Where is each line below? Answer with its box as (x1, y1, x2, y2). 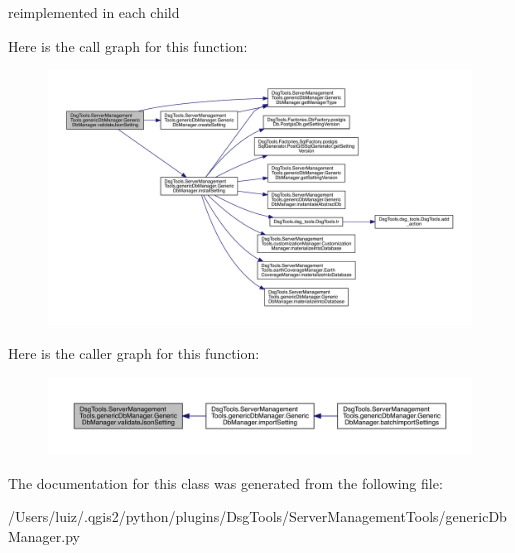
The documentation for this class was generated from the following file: (8, 472, 443, 493)
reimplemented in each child (8, 2, 180, 22)
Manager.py (8, 526, 81, 547)
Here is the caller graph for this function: (8, 342, 260, 363)
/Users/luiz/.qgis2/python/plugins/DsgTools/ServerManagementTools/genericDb (8, 506, 507, 527)
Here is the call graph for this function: (8, 35, 248, 56)
